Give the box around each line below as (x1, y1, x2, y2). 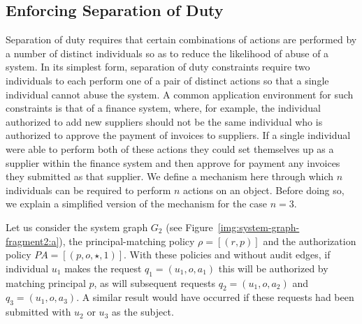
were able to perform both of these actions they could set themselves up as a (6, 141, 334, 156)
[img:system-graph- (217, 219, 300, 234)
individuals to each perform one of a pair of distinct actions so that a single (6, 73, 329, 87)
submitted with (6, 304, 71, 319)
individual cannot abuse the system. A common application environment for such (6, 87, 354, 101)
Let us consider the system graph (6, 219, 148, 234)
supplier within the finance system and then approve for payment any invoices (6, 155, 340, 170)
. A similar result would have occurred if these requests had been (76, 290, 354, 304)
